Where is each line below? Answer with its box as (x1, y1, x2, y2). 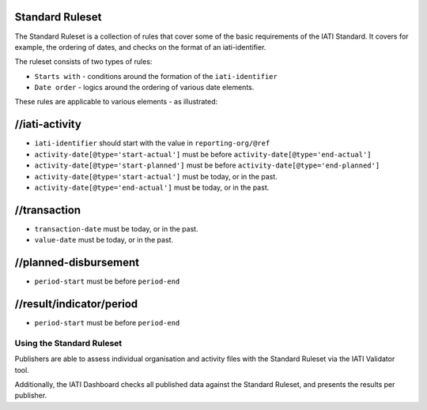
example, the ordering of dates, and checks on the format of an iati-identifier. (14, 42, 266, 51)
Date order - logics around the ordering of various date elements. (34, 83, 255, 92)
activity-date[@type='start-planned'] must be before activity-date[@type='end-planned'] (34, 160, 380, 170)
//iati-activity (14, 118, 82, 131)
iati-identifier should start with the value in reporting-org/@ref (34, 138, 270, 148)
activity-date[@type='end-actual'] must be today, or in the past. (34, 182, 270, 192)
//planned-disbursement (14, 256, 140, 269)
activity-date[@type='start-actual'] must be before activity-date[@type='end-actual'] (34, 149, 372, 159)
